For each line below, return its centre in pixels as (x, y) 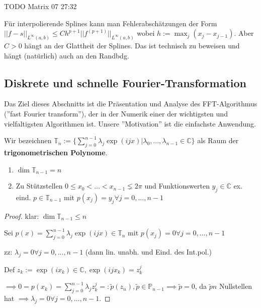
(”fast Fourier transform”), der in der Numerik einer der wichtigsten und (116, 114)
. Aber (244, 33)
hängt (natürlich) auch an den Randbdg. (67, 55)
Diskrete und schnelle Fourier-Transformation (125, 82)
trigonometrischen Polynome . (56, 152)
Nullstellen (235, 286)
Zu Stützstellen (39, 186)
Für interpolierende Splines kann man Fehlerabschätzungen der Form (111, 23)
